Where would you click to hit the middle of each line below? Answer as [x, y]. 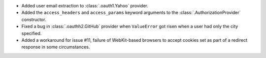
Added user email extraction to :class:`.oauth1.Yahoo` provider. [85, 6]
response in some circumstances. [56, 47]
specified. [32, 33]
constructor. [34, 19]
